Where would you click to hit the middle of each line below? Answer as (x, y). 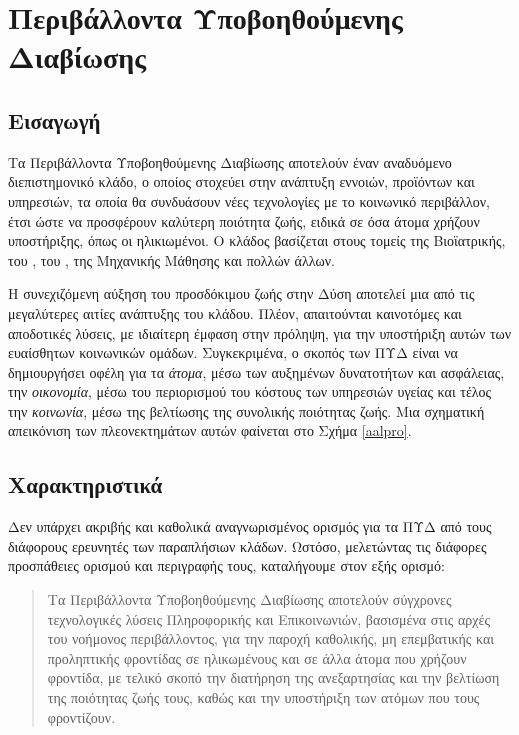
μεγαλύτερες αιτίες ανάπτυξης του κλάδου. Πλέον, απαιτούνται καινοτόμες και (235, 312)
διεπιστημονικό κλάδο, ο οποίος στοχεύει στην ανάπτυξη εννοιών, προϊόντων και (241, 181)
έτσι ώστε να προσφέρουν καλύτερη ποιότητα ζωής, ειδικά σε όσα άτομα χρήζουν (244, 220)
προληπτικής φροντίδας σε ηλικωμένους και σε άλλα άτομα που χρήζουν (257, 657)
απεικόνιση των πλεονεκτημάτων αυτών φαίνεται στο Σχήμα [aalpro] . (210, 430)
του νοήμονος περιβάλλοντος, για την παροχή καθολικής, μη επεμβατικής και (271, 638)
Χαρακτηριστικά (85, 484)
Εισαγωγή (54, 119)
